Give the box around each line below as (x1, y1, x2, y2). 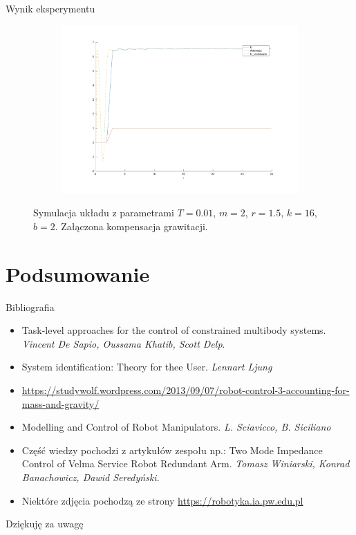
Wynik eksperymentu (6, 1, 95, 15)
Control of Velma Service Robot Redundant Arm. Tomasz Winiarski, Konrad (21, 456, 350, 471)
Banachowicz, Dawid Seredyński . (21, 469, 160, 484)
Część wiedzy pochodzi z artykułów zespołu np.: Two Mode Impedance (21, 442, 323, 457)
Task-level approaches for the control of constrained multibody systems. (21, 323, 326, 337)
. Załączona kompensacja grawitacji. (55, 218, 208, 233)
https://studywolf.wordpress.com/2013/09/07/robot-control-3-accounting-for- (21, 382, 350, 397)
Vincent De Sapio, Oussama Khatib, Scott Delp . (21, 336, 225, 350)
